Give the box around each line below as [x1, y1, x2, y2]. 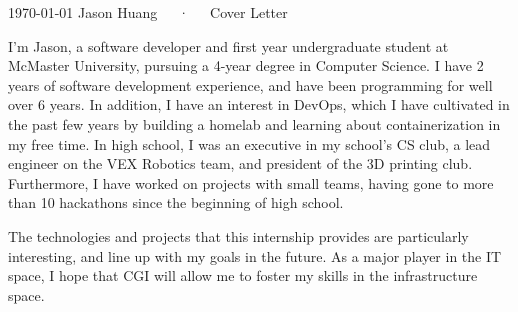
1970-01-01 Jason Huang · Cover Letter [8, 2, 288, 22]
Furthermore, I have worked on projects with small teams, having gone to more [8, 172, 494, 193]
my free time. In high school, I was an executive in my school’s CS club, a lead [8, 133, 491, 154]
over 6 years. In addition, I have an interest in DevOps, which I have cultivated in [8, 94, 510, 115]
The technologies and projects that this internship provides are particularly [8, 225, 469, 246]
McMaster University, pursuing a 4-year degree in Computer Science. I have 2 [8, 55, 484, 76]
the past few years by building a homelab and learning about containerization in [8, 113, 501, 134]
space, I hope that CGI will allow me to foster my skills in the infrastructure [8, 265, 478, 286]
